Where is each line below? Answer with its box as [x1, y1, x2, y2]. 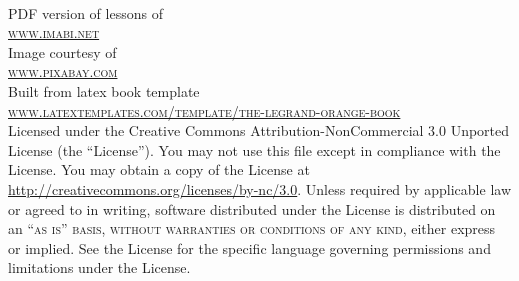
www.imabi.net [8, 22, 100, 43]
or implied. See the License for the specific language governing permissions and [8, 237, 491, 258]
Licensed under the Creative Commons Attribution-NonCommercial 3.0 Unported [8, 120, 510, 141]
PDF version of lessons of [8, 2, 163, 23]
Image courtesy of [8, 41, 117, 62]
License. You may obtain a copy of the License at [8, 159, 310, 180]
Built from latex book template [8, 80, 200, 101]
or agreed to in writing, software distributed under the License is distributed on [8, 198, 496, 219]
